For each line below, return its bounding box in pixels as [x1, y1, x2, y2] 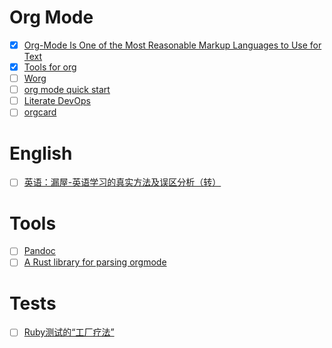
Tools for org [23, 61, 77, 73]
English [9, 142, 73, 165]
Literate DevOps [23, 95, 91, 107]
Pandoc [23, 245, 56, 257]
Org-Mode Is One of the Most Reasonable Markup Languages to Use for [23, 39, 322, 51]
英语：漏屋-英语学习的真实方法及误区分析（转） [23, 176, 222, 188]
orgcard [23, 106, 57, 118]
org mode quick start [23, 84, 111, 96]
